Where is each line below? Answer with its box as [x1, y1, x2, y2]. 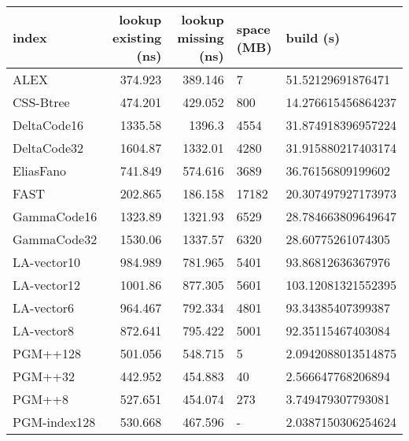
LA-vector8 [13, 321, 75, 339]
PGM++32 [13, 367, 76, 385]
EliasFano [13, 161, 67, 180]
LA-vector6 [13, 298, 75, 317]
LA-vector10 [13, 253, 81, 271]
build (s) [286, 28, 341, 46]
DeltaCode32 [13, 139, 84, 157]
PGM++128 [13, 344, 82, 362]
